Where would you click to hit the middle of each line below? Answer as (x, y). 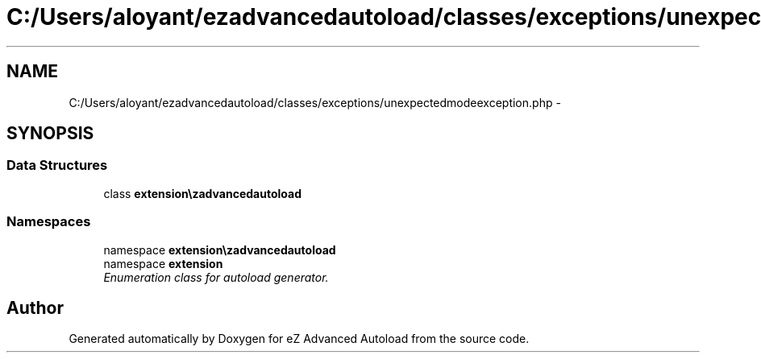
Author (35, 307)
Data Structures (57, 165)
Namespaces (49, 222)
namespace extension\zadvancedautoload (220, 250)
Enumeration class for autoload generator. (216, 277)
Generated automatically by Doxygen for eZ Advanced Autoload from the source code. (299, 339)
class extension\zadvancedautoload (202, 193)
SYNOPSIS (50, 134)
